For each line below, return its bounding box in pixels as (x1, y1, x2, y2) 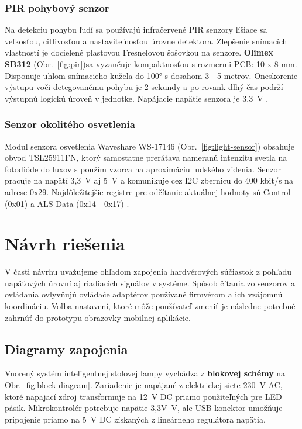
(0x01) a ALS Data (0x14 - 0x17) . (5, 197, 129, 209)
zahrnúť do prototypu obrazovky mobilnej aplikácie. (5, 311, 191, 323)
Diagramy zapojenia (5, 340, 128, 358)
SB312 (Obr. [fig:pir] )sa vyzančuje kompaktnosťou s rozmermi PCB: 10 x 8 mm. (5, 58, 297, 70)
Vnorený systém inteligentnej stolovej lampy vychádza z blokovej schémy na (5, 367, 286, 379)
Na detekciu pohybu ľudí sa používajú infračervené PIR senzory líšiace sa (5, 23, 267, 36)
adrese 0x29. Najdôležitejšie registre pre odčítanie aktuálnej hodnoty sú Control (5, 185, 291, 198)
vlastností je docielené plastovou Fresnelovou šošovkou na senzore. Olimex (5, 46, 274, 58)
